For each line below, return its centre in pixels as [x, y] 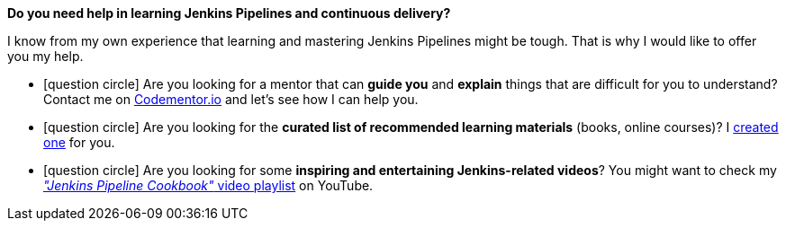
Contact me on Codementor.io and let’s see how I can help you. [231, 99]
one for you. [79, 142]
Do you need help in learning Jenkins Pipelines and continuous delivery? [229, 13]
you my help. [45, 56]
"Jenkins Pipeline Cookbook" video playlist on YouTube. [208, 185]
